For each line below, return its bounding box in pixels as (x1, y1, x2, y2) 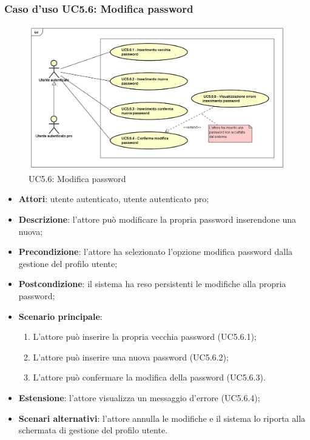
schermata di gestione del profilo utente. (18, 424, 168, 436)
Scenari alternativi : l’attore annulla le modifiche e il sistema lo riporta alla (18, 411, 306, 424)
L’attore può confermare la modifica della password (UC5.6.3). (33, 371, 266, 384)
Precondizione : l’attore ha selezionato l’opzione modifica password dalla (18, 245, 293, 258)
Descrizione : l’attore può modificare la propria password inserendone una (18, 213, 297, 226)
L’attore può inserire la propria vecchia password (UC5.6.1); (33, 330, 257, 343)
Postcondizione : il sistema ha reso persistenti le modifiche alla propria (18, 277, 286, 290)
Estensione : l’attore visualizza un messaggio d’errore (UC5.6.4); (18, 391, 260, 404)
